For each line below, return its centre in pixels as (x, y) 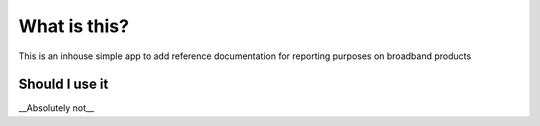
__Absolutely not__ (56, 108)
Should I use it (63, 84)
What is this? (74, 26)
